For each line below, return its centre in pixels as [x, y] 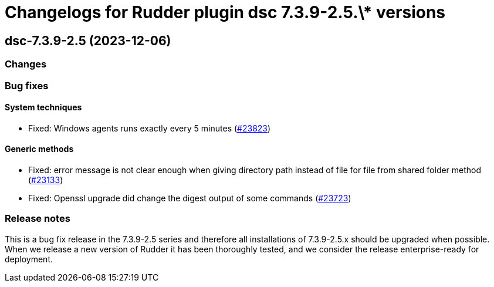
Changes [26, 64]
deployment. [29, 259]
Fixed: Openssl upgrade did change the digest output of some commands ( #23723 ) [190, 198]
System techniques [43, 107]
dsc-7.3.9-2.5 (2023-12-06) [88, 40]
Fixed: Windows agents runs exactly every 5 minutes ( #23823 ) [150, 128]
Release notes [38, 219]
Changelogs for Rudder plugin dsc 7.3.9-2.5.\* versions [225, 12]
